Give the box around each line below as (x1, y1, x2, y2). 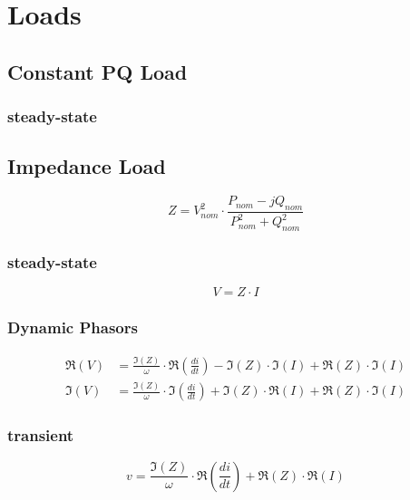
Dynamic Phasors (7, 316, 138, 339)
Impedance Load (7, 152, 166, 180)
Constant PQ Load (7, 57, 188, 85)
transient (7, 424, 74, 447)
